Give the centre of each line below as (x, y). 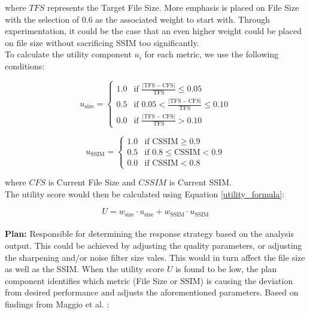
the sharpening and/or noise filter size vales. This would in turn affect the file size (155, 257)
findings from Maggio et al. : (57, 304)
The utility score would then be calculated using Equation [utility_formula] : (145, 193)
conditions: (25, 65)
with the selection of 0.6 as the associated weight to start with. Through (137, 19)
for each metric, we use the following (212, 54)
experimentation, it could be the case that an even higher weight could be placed (153, 31)
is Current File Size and (92, 182)
